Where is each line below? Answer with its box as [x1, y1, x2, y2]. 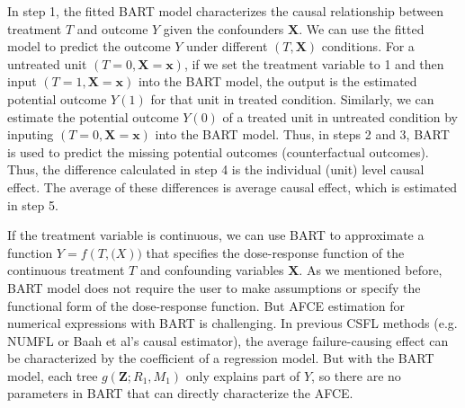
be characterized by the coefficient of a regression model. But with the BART [7, 349, 434, 368]
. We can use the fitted [299, 19, 425, 38]
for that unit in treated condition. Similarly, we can [150, 89, 434, 108]
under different [186, 37, 268, 56]
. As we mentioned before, [299, 261, 443, 279]
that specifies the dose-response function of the [146, 243, 405, 262]
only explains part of [185, 366, 300, 385]
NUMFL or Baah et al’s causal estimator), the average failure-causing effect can [7, 331, 449, 350]
